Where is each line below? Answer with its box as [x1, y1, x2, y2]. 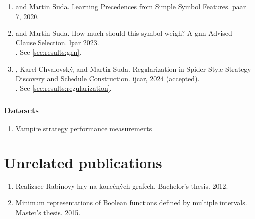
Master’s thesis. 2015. [15, 207, 81, 217]
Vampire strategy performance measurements [15, 123, 152, 133]
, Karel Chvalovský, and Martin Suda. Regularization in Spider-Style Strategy [15, 63, 251, 73]
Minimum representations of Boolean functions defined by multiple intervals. [15, 197, 247, 208]
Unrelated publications [4, 152, 162, 172]
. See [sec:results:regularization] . [15, 83, 112, 93]
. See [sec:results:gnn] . [15, 47, 82, 57]
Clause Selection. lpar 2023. [15, 37, 99, 47]
